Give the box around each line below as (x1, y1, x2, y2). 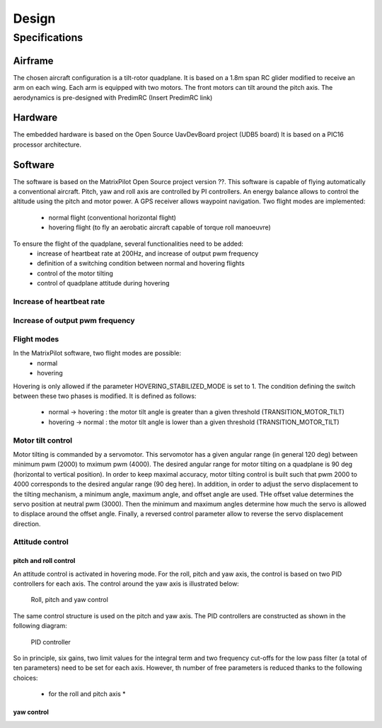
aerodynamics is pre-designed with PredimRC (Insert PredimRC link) (13, 93, 213, 102)
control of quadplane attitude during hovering (37, 279, 170, 288)
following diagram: (13, 622, 67, 630)
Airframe (13, 55, 54, 67)
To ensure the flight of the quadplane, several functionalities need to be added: (13, 239, 244, 248)
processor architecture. (13, 140, 81, 149)
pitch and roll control (13, 557, 76, 565)
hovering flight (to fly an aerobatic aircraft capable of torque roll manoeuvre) (48, 223, 272, 232)
